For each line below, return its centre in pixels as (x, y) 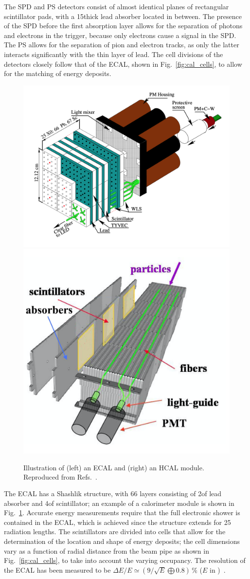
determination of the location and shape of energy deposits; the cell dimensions (122, 541)
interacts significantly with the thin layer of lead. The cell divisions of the (114, 54)
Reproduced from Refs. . (60, 477)
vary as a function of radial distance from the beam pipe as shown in (107, 550)
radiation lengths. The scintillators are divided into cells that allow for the (115, 531)
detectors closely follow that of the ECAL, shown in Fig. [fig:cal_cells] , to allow (123, 64)
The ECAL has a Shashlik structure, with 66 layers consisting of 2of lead (113, 493)
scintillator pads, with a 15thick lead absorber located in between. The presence (123, 16)
